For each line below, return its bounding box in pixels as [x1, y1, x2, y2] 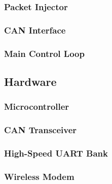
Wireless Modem [4, 170, 74, 182]
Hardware [4, 73, 57, 89]
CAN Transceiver [4, 124, 77, 136]
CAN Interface [4, 23, 66, 36]
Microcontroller [4, 100, 69, 113]
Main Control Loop [4, 47, 85, 59]
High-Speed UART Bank [4, 146, 108, 159]
